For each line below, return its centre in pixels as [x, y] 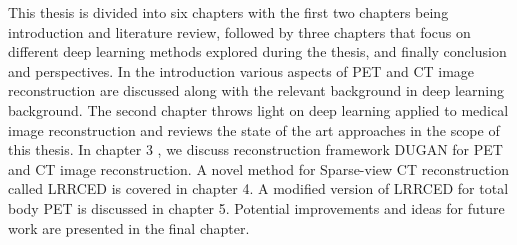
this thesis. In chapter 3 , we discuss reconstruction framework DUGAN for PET [255, 149]
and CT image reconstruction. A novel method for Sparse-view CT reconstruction [258, 168]
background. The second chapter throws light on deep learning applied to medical [258, 109]
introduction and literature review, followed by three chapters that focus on [239, 31]
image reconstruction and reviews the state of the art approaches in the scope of [254, 129]
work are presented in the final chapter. [129, 227]
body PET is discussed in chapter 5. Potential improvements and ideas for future [256, 207]
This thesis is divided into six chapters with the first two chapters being [228, 12]
